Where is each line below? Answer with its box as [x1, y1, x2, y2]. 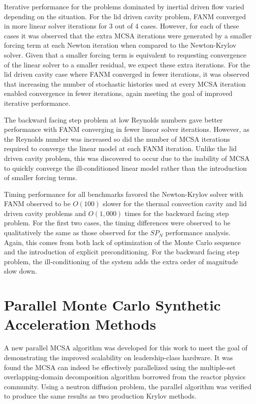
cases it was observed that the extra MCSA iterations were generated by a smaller [4, 30, 252, 40]
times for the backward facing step [125, 208, 229, 218]
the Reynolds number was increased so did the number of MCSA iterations [4, 133, 230, 144]
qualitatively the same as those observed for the [4, 227, 148, 238]
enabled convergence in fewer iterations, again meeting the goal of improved [4, 88, 233, 98]
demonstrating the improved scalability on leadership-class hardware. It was [4, 352, 233, 362]
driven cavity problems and [4, 208, 86, 218]
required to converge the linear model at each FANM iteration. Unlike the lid [4, 143, 237, 154]
